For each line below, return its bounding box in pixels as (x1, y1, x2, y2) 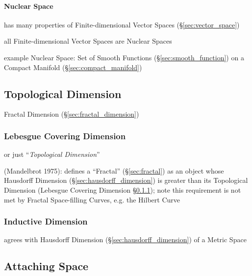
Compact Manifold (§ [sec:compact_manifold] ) (4, 62, 142, 72)
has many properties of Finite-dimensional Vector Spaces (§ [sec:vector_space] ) (4, 19, 240, 29)
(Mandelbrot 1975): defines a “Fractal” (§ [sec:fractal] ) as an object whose (4, 165, 224, 176)
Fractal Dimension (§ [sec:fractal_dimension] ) (4, 109, 139, 119)
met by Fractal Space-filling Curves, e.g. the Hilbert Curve (4, 194, 180, 204)
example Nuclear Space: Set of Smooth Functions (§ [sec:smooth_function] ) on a (4, 52, 244, 62)
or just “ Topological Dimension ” (4, 149, 100, 159)
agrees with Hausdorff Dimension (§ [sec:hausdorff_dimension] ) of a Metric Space (4, 234, 247, 245)
